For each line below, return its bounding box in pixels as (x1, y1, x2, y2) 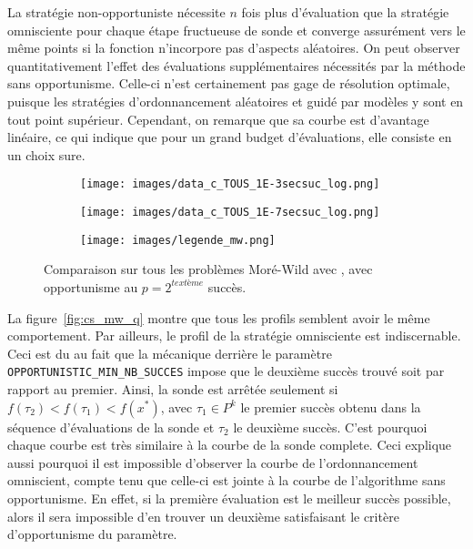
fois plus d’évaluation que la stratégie (241, 3, 449, 21)
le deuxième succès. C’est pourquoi (233, 417, 428, 436)
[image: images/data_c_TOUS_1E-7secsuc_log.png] (80, 206, 380, 219)
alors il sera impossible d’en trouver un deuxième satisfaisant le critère (7, 506, 399, 525)
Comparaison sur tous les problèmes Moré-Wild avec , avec (44, 259, 373, 279)
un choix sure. (7, 145, 86, 164)
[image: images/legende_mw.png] (80, 233, 276, 247)
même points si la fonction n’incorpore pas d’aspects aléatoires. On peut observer (7, 38, 460, 57)
